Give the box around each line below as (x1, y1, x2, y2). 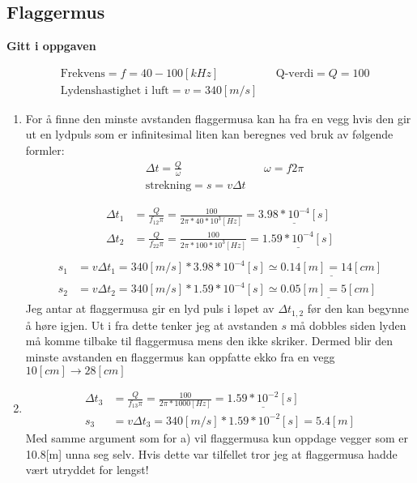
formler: (25, 142, 65, 159)
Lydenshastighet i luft (60, 84, 169, 96)
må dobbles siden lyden (290, 316, 406, 333)
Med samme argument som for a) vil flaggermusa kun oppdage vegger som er (25, 429, 408, 446)
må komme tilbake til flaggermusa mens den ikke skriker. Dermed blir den (25, 332, 394, 349)
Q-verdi (275, 67, 314, 79)
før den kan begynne (307, 300, 410, 317)
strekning (145, 179, 192, 191)
